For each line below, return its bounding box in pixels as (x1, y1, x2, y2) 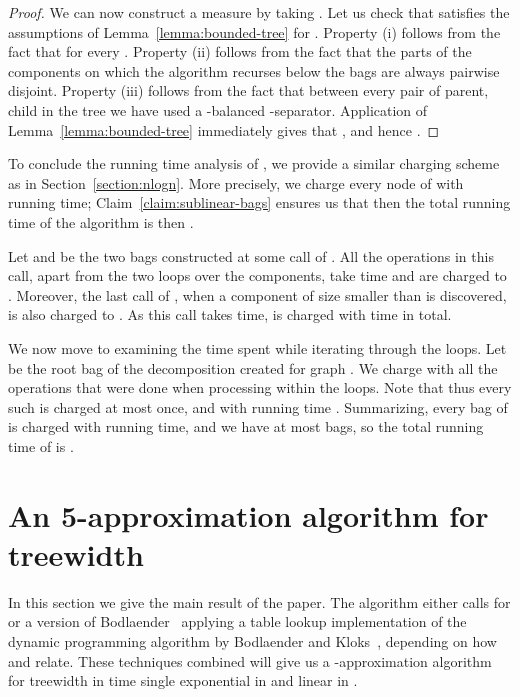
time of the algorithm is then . (8, 211, 194, 232)
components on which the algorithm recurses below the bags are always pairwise (8, 60, 500, 81)
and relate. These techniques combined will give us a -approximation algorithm (8, 650, 492, 671)
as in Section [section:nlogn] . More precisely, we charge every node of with (8, 172, 464, 193)
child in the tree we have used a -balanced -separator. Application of (8, 99, 428, 120)
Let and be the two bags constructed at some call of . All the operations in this (8, 245, 494, 266)
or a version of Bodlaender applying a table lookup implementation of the (8, 611, 467, 632)
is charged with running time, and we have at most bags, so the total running (8, 416, 484, 437)
